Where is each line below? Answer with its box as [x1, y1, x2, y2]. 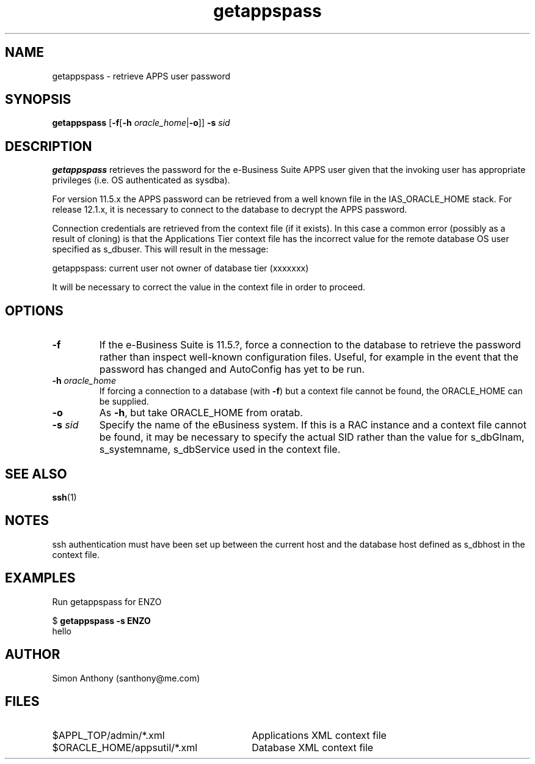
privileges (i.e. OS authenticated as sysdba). [52, 175, 230, 186]
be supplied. [99, 396, 149, 407]
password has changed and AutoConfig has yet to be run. [99, 363, 365, 376]
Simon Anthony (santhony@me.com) [52, 672, 200, 683]
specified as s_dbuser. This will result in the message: [52, 244, 269, 255]
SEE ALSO [5, 466, 67, 482]
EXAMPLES [5, 570, 76, 586]
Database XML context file [252, 741, 374, 754]
